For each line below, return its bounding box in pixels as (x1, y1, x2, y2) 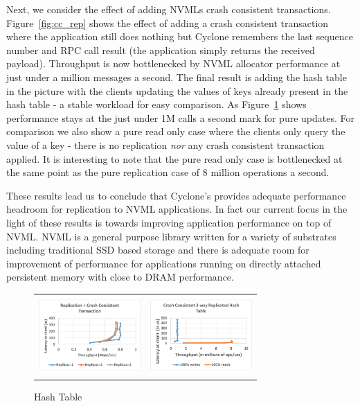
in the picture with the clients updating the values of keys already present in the (6, 83, 348, 98)
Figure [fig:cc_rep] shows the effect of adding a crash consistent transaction (6, 15, 329, 30)
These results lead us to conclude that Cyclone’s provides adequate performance (6, 188, 346, 202)
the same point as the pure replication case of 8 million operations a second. (6, 165, 330, 179)
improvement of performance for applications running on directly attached (6, 256, 321, 270)
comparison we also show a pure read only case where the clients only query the (6, 124, 345, 139)
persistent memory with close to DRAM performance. (6, 270, 234, 284)
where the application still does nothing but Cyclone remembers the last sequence (6, 29, 353, 44)
